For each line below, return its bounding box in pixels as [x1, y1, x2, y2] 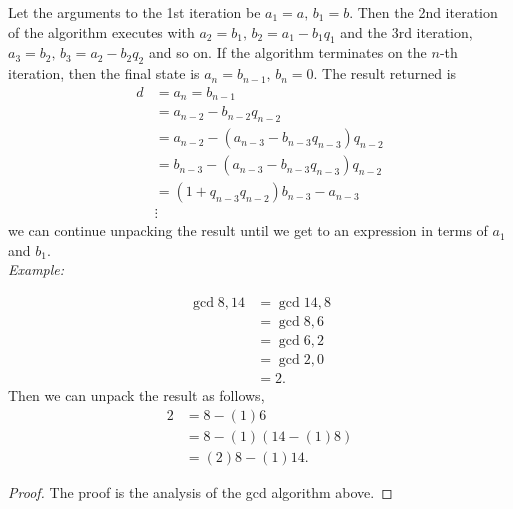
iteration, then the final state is [8, 63, 200, 84]
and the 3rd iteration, [340, 21, 473, 42]
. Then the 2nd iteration [349, 2, 498, 22]
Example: [8, 259, 65, 280]
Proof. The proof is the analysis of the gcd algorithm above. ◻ [8, 481, 393, 502]
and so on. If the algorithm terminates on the [148, 42, 427, 63]
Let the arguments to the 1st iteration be [8, 2, 261, 22]
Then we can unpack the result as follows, [8, 385, 265, 406]
